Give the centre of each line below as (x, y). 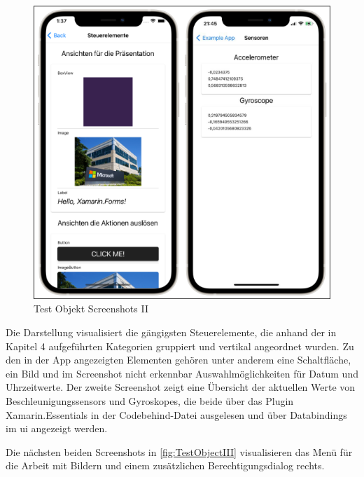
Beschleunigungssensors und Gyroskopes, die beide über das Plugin (150, 400)
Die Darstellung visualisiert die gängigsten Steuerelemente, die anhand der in (171, 332)
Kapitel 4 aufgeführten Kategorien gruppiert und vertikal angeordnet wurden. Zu (180, 346)
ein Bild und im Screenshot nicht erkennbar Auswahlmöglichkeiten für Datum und (182, 373)
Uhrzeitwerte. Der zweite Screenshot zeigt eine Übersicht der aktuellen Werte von (181, 387)
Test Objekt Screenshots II (91, 309)
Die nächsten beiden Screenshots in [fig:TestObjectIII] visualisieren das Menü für (179, 451)
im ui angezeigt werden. (57, 428)
